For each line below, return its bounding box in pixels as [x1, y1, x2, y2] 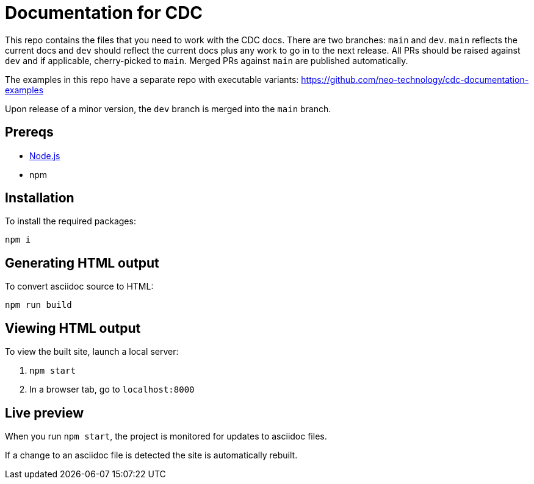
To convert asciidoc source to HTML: [5, 281, 154, 292]
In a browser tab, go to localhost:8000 [29, 384, 195, 395]
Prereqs [5, 124, 54, 140]
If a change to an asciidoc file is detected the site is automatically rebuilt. [5, 449, 298, 460]
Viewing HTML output [5, 320, 141, 336]
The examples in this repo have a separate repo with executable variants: [5, 74, 299, 85]
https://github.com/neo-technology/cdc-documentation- [301, 74, 529, 85]
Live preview [5, 405, 84, 421]
